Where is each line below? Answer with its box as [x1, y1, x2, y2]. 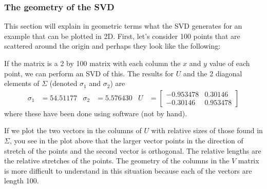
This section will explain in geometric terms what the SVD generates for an [4, 20, 242, 31]
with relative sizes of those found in [151, 125, 263, 136]
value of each [209, 58, 250, 68]
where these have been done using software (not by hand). [4, 108, 187, 118]
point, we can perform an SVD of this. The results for [4, 68, 174, 78]
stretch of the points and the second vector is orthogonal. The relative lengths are [4, 145, 261, 156]
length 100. [4, 175, 39, 186]
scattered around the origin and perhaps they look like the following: [4, 40, 221, 51]
